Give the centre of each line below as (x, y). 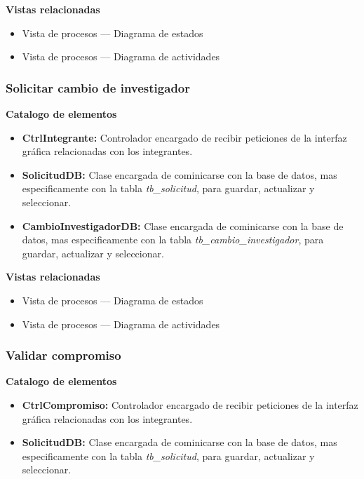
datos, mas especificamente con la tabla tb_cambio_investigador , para (173, 239)
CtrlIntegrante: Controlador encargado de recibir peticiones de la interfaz (184, 137)
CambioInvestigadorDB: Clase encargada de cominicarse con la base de (183, 225)
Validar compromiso (63, 355)
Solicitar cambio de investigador (98, 87)
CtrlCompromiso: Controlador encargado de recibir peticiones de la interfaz (190, 404)
